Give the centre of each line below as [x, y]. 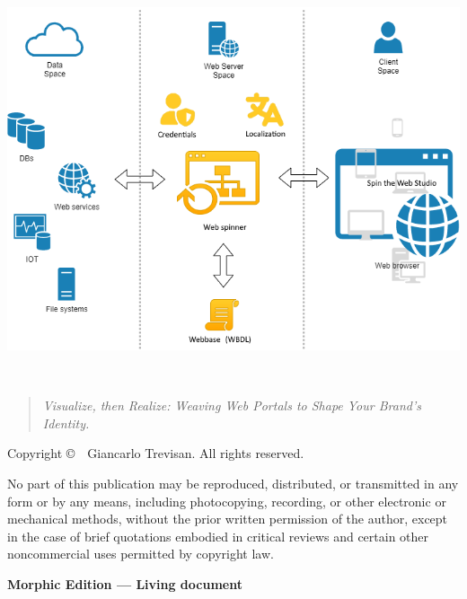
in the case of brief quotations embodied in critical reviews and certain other [218, 536]
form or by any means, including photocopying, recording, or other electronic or [227, 501]
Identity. [66, 423]
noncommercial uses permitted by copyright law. [141, 554]
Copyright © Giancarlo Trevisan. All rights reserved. [156, 453]
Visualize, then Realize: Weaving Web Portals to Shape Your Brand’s [232, 405]
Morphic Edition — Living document [125, 583]
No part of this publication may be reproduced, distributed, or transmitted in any [233, 484]
